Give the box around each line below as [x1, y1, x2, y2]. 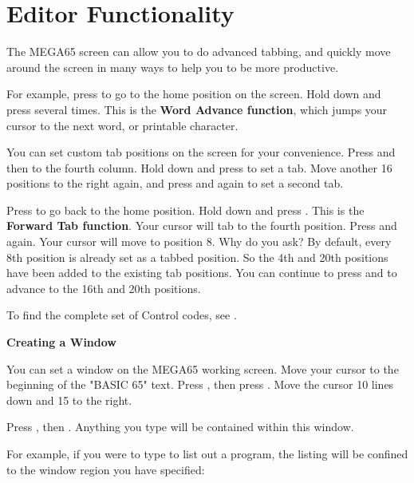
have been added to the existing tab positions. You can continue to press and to [6, 264, 397, 281]
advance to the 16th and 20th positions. [6, 279, 201, 296]
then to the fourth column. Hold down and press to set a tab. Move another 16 [6, 159, 392, 176]
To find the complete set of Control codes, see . [6, 307, 237, 323]
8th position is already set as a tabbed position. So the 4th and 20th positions [6, 248, 388, 265]
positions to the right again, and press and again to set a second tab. [6, 175, 344, 192]
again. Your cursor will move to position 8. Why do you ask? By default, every [6, 233, 392, 250]
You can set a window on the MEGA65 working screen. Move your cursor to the [6, 360, 399, 377]
